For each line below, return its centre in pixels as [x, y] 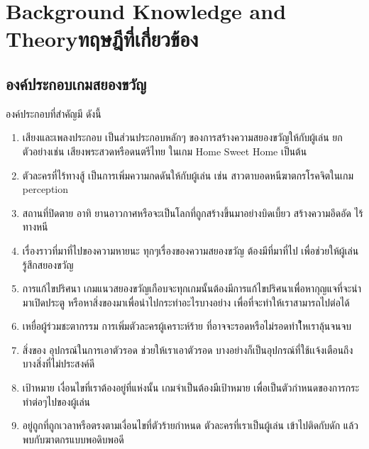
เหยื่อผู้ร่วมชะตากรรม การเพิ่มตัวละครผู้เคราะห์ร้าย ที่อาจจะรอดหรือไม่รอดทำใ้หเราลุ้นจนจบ [187, 326]
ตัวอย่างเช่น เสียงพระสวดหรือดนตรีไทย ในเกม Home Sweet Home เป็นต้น [165, 151]
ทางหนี [35, 227]
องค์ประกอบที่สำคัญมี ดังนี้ [54, 113]
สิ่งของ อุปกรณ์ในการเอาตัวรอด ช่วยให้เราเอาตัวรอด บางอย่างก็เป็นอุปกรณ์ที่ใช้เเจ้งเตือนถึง [188, 349]
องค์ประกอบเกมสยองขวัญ [76, 83]
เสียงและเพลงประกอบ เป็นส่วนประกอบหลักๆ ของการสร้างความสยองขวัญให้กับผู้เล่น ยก [182, 137]
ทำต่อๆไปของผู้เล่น [56, 401]
